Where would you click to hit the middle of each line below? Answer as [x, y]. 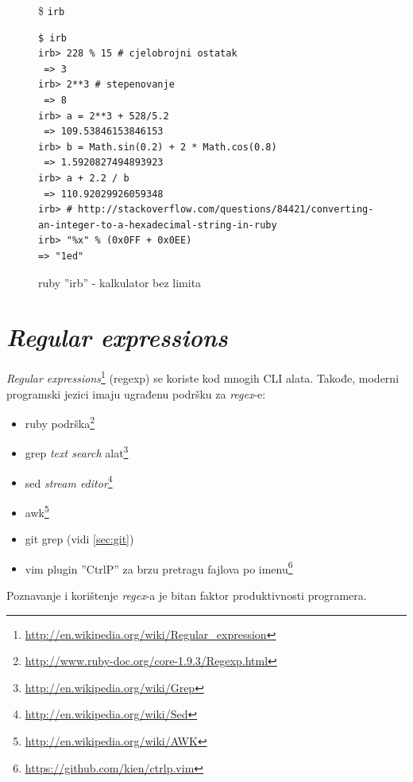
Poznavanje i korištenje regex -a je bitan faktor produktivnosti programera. [187, 595]
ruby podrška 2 [60, 422]
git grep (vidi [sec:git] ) [79, 539]
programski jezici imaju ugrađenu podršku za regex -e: [136, 393]
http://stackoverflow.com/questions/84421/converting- [226, 210]
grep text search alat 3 [77, 452]
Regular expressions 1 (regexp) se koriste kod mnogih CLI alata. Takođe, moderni [203, 377]
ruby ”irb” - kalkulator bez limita [120, 282]
